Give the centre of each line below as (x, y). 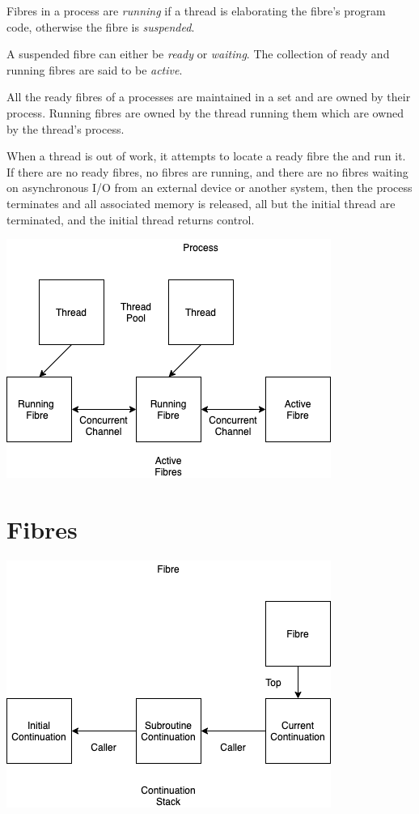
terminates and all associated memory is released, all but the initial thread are (201, 203)
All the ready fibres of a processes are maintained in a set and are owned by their (209, 97)
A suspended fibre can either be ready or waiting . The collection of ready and (198, 54)
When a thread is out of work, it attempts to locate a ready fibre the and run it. (206, 156)
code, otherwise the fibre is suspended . (101, 26)
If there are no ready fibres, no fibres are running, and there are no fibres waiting (207, 171)
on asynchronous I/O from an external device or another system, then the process (209, 188)
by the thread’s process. (66, 128)
